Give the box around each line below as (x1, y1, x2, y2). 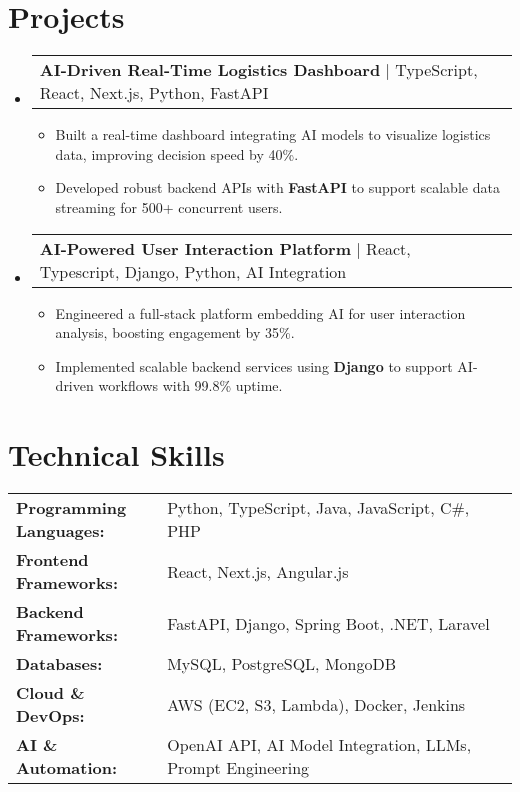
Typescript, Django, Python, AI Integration (39, 259, 347, 283)
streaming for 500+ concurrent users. (55, 196, 283, 217)
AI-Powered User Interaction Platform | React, (39, 236, 411, 260)
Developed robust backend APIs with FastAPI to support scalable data (55, 177, 500, 198)
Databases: (16, 652, 103, 675)
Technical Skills (8, 434, 225, 475)
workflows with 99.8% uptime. (98, 375, 283, 396)
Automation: (16, 756, 118, 779)
